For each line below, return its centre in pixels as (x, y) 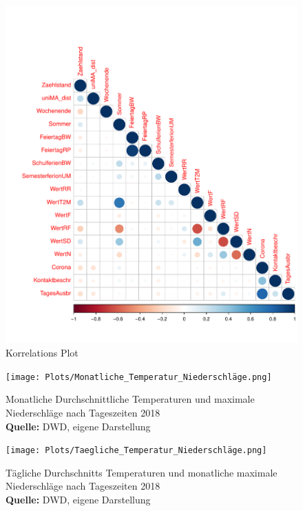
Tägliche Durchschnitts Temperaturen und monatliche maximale (142, 472)
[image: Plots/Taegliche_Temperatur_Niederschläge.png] (136, 451)
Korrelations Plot (42, 353)
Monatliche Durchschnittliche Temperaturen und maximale (130, 399)
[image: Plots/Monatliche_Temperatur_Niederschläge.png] (139, 377)
